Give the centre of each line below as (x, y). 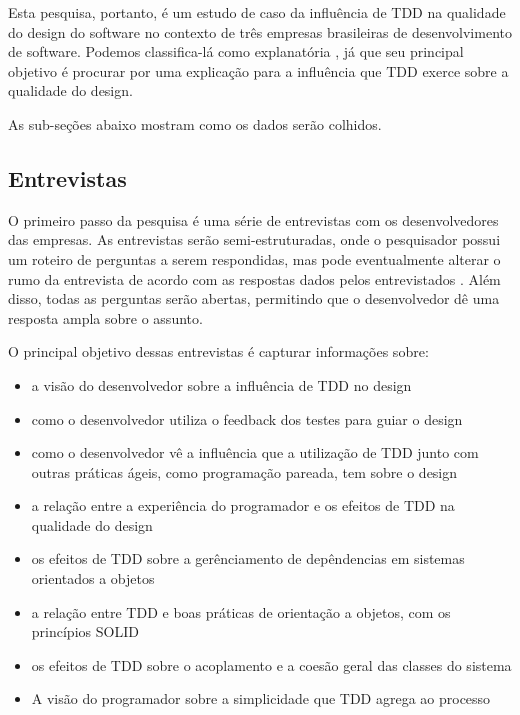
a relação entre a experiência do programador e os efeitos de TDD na (243, 505)
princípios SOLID (85, 631)
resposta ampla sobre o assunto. (105, 317)
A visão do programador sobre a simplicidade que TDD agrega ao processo (261, 698)
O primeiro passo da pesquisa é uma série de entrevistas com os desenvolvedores (253, 219)
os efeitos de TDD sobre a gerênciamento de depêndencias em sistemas (248, 558)
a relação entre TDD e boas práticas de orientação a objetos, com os (241, 611)
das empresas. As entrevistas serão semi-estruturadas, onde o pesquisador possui (254, 239)
